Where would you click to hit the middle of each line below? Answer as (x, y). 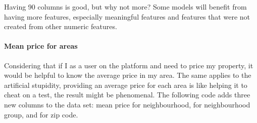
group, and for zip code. (41, 114)
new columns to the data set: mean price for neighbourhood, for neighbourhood (127, 104)
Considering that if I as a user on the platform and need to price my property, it (129, 65)
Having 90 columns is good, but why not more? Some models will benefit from (125, 7)
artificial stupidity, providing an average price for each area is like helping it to (126, 85)
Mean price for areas (41, 46)
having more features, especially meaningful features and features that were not (127, 16)
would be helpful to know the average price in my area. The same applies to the (128, 75)
